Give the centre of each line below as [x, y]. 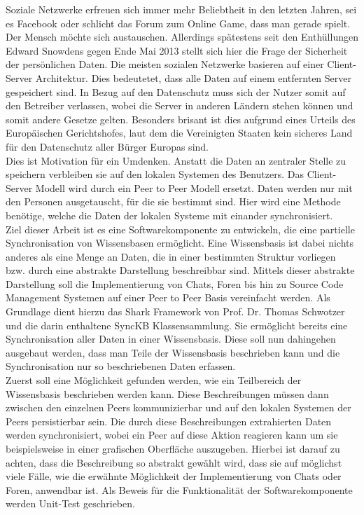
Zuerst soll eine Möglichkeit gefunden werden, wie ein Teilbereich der [154, 380]
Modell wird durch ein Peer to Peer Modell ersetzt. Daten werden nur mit [194, 187]
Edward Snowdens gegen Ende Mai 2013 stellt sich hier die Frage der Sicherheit [177, 50]
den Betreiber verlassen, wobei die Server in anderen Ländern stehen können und [180, 105]
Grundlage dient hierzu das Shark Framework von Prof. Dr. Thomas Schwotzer [175, 311]
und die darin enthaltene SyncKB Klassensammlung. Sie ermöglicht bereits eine [177, 325]
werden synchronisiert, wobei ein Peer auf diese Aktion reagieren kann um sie [172, 435]
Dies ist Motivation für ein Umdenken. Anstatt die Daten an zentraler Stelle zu [176, 160]
